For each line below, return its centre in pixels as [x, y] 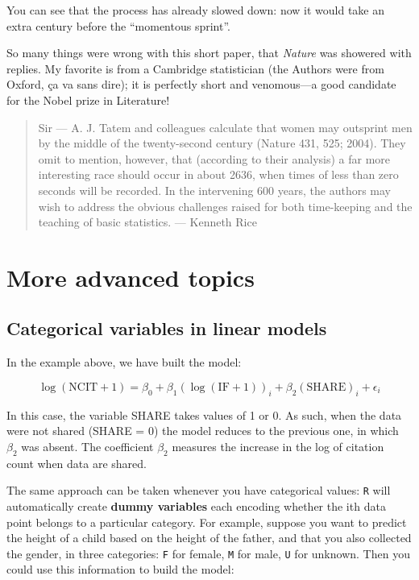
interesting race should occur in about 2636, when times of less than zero [218, 174]
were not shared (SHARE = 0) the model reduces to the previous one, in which [203, 431]
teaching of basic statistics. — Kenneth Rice [147, 222]
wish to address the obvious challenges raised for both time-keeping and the [225, 206]
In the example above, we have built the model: [124, 362]
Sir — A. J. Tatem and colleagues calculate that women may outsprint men [225, 127]
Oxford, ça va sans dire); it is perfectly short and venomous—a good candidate [201, 84]
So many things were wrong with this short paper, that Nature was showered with [209, 53]
